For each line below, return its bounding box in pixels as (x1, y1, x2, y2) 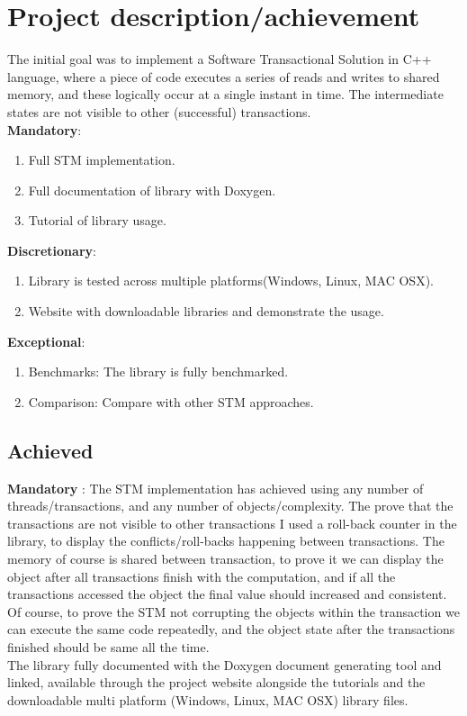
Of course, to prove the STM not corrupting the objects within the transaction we (7, 602, 460, 621)
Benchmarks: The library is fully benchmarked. (28, 362, 289, 381)
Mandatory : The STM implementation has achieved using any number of (7, 478, 424, 497)
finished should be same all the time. (7, 637, 210, 656)
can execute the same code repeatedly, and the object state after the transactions (7, 620, 455, 639)
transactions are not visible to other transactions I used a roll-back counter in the (7, 513, 457, 532)
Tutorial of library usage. (28, 211, 166, 230)
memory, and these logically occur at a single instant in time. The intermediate (7, 85, 444, 104)
